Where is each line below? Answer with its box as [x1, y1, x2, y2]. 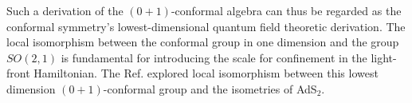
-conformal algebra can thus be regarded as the [171, 2, 402, 18]
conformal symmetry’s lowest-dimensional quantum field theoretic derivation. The [6, 18, 406, 34]
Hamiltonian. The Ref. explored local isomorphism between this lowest [33, 65, 379, 81]
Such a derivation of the [6, 2, 124, 18]
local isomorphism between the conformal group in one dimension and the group [6, 34, 399, 50]
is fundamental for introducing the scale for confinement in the [61, 49, 367, 65]
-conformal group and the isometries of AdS [103, 80, 317, 97]
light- [371, 49, 397, 65]
